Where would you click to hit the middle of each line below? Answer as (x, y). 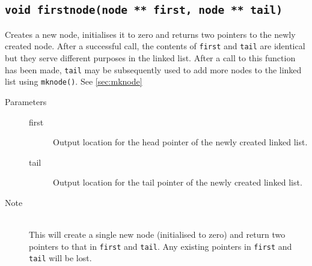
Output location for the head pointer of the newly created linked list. (180, 142)
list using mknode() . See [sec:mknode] (74, 81)
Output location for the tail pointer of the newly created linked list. (178, 182)
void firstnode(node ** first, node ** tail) (144, 10)
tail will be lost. (60, 258)
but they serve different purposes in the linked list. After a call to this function (150, 58)
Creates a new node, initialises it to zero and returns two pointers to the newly (150, 34)
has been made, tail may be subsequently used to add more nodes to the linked (153, 69)
